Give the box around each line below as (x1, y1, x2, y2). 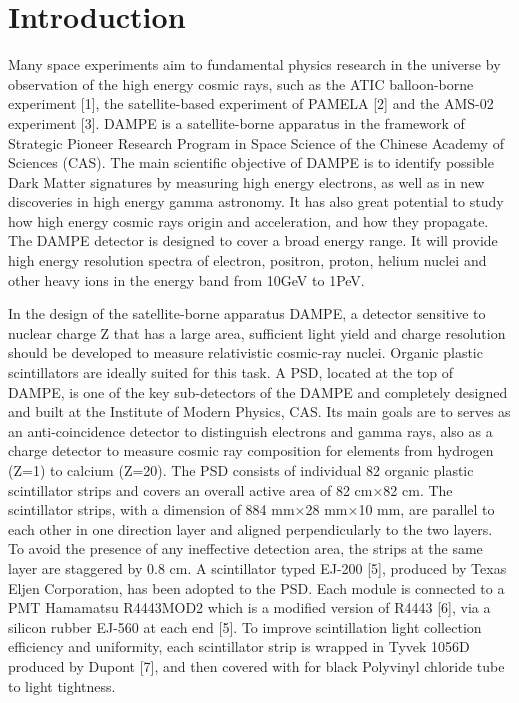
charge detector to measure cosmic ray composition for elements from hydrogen (8, 440, 494, 461)
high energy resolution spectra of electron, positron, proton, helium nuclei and (8, 250, 487, 271)
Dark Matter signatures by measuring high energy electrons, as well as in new (8, 171, 485, 192)
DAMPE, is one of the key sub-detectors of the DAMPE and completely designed (8, 381, 508, 402)
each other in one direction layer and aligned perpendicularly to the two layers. (8, 518, 493, 539)
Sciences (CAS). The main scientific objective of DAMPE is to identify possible (8, 152, 494, 173)
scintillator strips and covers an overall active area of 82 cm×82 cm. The (8, 479, 453, 500)
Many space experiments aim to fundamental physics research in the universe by (8, 54, 501, 75)
